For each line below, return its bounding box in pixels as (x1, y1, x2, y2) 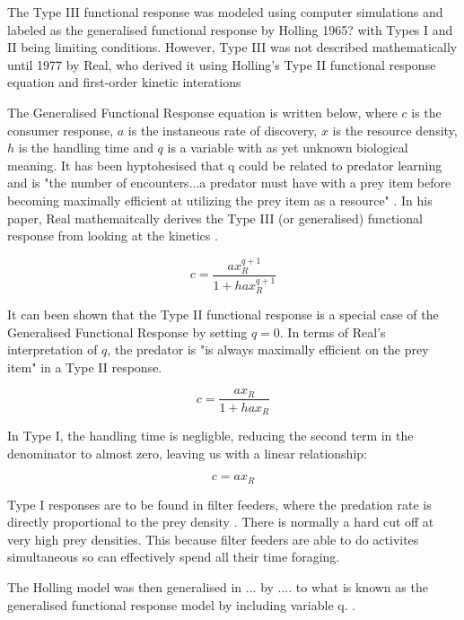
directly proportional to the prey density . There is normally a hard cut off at (7, 512, 434, 531)
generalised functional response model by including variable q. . (7, 595, 356, 614)
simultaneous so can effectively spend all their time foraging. (7, 547, 340, 566)
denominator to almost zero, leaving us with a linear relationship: (7, 443, 367, 462)
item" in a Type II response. (7, 357, 162, 376)
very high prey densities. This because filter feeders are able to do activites (7, 529, 419, 548)
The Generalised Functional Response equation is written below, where (7, 102, 398, 121)
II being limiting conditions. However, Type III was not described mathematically (7, 38, 458, 57)
